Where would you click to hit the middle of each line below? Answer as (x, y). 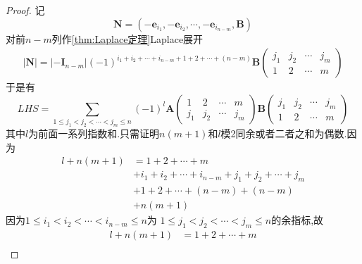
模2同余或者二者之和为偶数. (284, 133)
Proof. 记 (25, 10)
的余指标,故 (298, 220)
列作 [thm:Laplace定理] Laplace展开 (127, 38)
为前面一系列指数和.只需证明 (94, 133)
